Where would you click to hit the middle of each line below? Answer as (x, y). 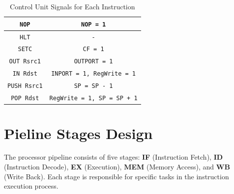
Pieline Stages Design (78, 133)
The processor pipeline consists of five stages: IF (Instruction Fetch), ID (114, 157)
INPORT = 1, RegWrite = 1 (93, 74)
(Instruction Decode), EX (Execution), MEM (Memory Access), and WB (117, 166)
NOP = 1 (94, 24)
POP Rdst (25, 98)
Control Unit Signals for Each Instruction (73, 6)
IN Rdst (25, 74)
